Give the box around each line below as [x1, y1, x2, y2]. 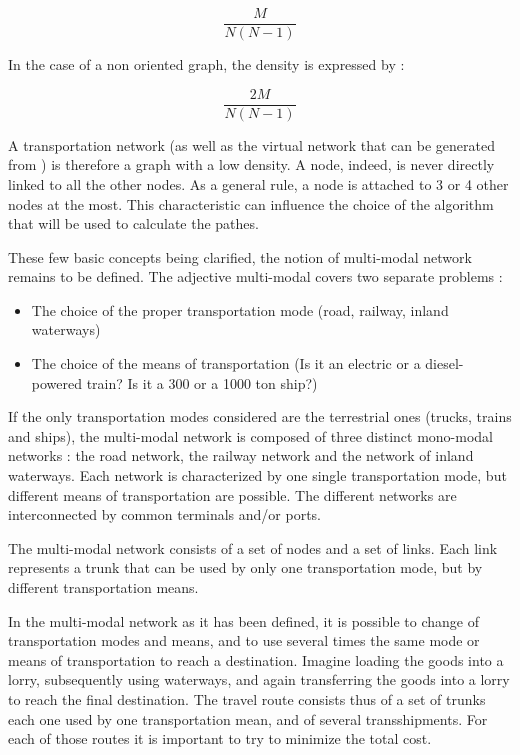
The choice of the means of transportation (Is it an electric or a [31, 353, 421, 374]
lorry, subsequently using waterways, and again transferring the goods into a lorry [8, 669, 510, 690]
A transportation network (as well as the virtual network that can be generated [8, 134, 495, 155]
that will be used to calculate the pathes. [8, 213, 259, 234]
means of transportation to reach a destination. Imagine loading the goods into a [8, 649, 504, 670]
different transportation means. [8, 577, 199, 597]
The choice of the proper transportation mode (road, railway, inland [31, 299, 449, 320]
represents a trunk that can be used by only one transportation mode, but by [8, 557, 483, 578]
